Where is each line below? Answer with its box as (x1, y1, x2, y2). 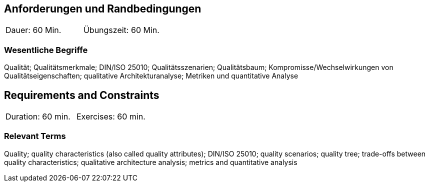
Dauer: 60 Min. (5, 25, 61, 35)
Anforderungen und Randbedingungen (4, 2, 201, 15)
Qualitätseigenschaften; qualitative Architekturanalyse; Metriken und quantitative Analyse (4, 71, 298, 80)
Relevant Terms (4, 131, 66, 141)
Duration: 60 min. (5, 111, 70, 122)
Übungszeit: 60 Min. (83, 25, 159, 35)
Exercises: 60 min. (76, 111, 145, 122)
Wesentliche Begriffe (4, 44, 88, 55)
